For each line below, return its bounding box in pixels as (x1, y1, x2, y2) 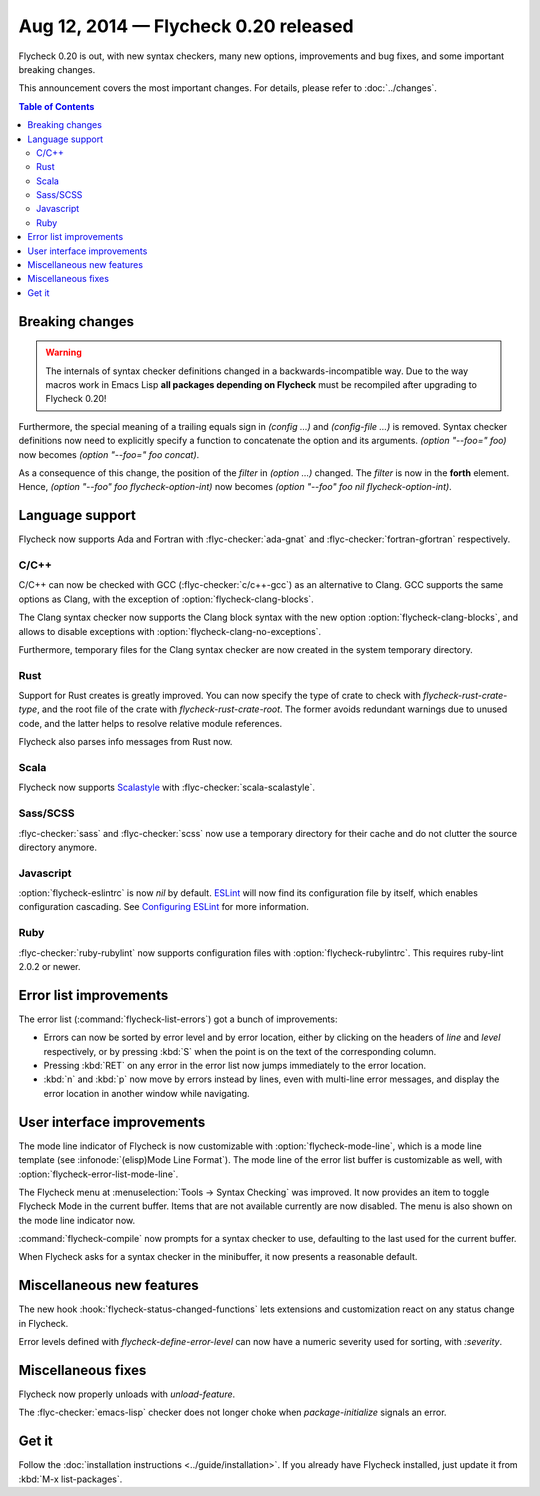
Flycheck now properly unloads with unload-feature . (18, 1388, 236, 1400)
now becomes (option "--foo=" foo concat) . (18, 448, 200, 460)
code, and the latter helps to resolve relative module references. (18, 717, 283, 729)
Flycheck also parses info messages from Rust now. (18, 736, 233, 748)
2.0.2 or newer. (18, 960, 81, 972)
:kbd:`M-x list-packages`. (18, 1473, 123, 1485)
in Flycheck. (18, 1317, 69, 1329)
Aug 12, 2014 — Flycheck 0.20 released (18, 15, 354, 37)
